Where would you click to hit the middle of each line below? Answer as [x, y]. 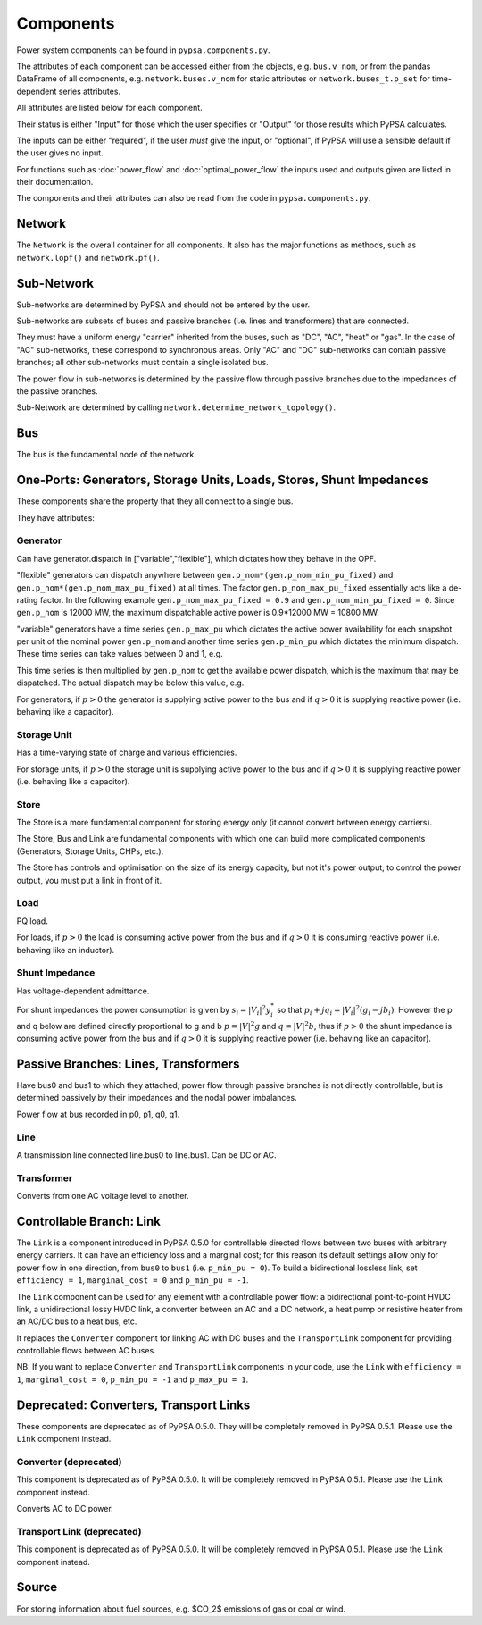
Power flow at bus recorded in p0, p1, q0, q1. [98, 1114]
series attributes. [89, 91]
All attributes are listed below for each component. [109, 108]
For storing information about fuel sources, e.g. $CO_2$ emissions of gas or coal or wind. [181, 1609]
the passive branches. [57, 391]
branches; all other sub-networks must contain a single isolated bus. [143, 363]
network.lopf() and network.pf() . [88, 257]
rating [27, 599]
